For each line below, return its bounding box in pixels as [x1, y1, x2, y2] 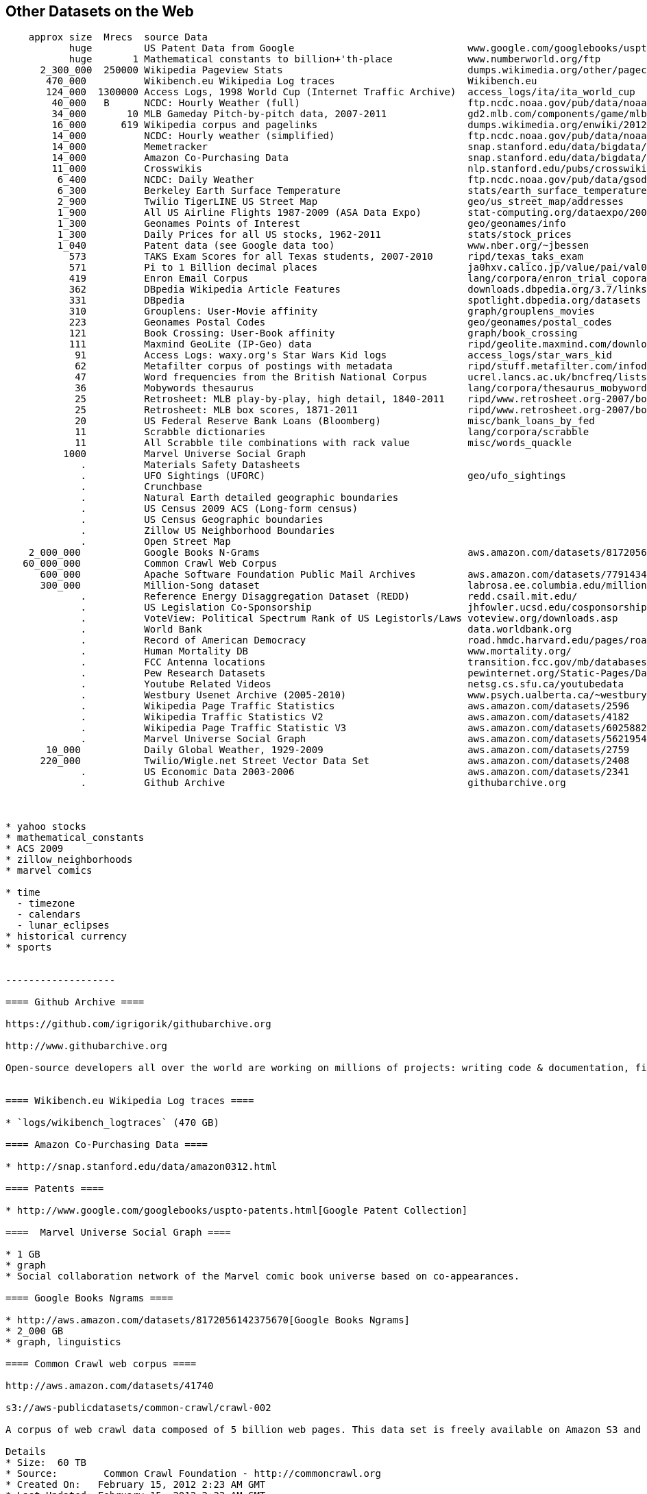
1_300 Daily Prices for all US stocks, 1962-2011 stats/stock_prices [57, 229, 572, 241]
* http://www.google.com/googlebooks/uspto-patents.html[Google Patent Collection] [5, 1205, 468, 1216]
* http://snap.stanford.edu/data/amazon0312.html [5, 1161, 278, 1173]
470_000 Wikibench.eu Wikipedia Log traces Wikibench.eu [46, 75, 537, 87]
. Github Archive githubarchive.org [80, 777, 566, 789]
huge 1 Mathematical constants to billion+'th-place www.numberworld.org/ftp [69, 53, 601, 65]
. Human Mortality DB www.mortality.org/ [80, 646, 572, 657]
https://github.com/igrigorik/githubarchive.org [5, 1018, 271, 1030]
